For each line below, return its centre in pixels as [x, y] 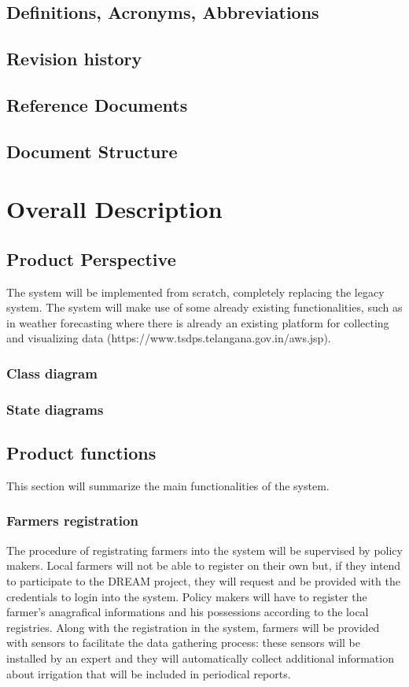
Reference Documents [97, 104]
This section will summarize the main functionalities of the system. [168, 485]
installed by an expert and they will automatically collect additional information [200, 657]
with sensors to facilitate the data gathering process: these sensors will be [183, 643]
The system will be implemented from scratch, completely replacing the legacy [195, 292]
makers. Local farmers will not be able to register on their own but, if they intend [204, 565]
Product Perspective [91, 259]
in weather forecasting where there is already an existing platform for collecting [198, 322]
